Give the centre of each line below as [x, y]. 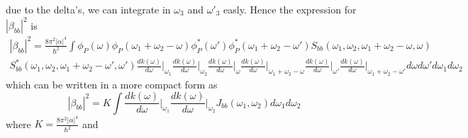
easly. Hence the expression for [290, 9]
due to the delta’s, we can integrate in [88, 9]
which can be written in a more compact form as [112, 84]
